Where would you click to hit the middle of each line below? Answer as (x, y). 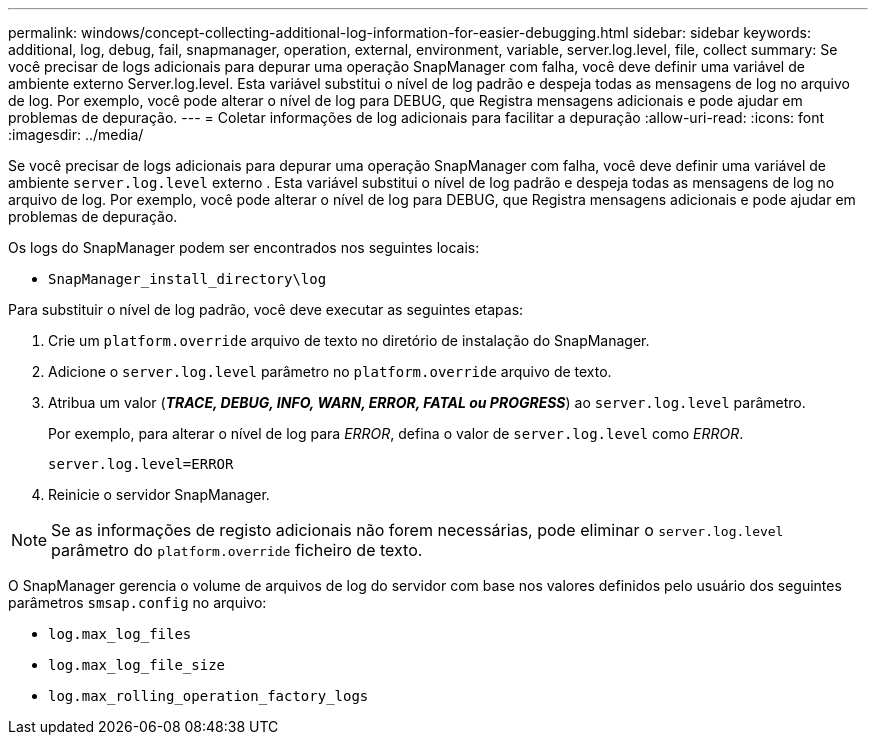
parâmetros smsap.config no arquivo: (137, 602)
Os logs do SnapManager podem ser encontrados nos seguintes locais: (244, 247)
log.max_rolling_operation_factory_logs (208, 696)
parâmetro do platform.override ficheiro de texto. (237, 550)
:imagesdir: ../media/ (76, 134)
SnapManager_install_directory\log (187, 279)
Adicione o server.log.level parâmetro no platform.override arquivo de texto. (330, 371)
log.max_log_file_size (137, 665)
